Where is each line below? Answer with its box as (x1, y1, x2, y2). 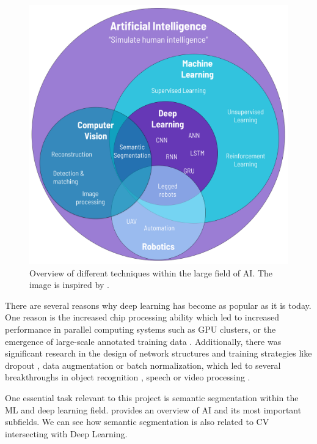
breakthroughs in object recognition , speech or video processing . (5, 371, 250, 383)
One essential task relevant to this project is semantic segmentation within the (5, 391, 299, 404)
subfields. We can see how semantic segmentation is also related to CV (5, 415, 269, 428)
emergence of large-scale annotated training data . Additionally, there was (5, 335, 282, 347)
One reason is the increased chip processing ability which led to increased (5, 311, 279, 324)
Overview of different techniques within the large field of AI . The (29, 266, 273, 279)
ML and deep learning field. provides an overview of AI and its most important (5, 403, 302, 416)
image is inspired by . (29, 278, 109, 291)
